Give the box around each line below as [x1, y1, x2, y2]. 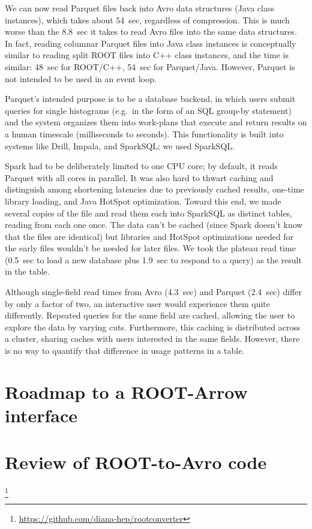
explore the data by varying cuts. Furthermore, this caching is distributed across [5, 320, 301, 333]
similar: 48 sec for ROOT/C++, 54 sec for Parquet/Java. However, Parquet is [5, 60, 295, 73]
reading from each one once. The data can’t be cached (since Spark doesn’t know [5, 218, 303, 231]
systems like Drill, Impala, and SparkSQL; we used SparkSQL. [5, 139, 235, 152]
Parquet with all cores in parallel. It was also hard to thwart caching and [5, 171, 274, 184]
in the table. [5, 265, 50, 278]
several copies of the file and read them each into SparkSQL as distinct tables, [5, 206, 293, 219]
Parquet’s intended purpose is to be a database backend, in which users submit [5, 92, 296, 105]
